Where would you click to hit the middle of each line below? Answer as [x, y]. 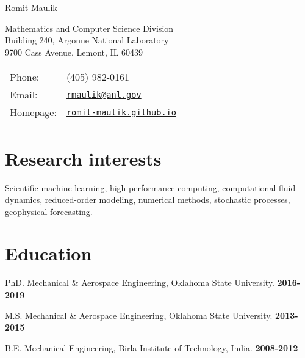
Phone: [25, 77]
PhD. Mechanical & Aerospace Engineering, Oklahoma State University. [140, 283]
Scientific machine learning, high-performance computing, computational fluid [150, 187]
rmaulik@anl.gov [104, 94]
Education [48, 253]
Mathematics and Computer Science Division [89, 28]
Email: [24, 95]
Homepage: [33, 112]
